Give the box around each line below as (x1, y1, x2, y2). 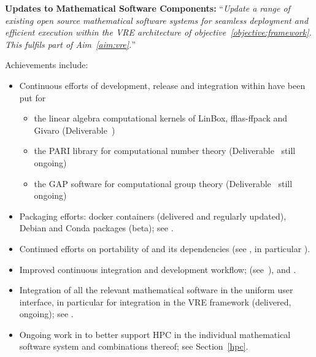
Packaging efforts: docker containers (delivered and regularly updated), (19, 209, 287, 222)
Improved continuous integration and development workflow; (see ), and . (19, 263, 296, 275)
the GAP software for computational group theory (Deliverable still (34, 177, 293, 190)
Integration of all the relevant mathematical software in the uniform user (19, 283, 293, 296)
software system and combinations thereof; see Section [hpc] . (19, 340, 249, 353)
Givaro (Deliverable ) (34, 123, 115, 136)
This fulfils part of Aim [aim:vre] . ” (5, 37, 136, 50)
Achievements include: (5, 58, 88, 71)
